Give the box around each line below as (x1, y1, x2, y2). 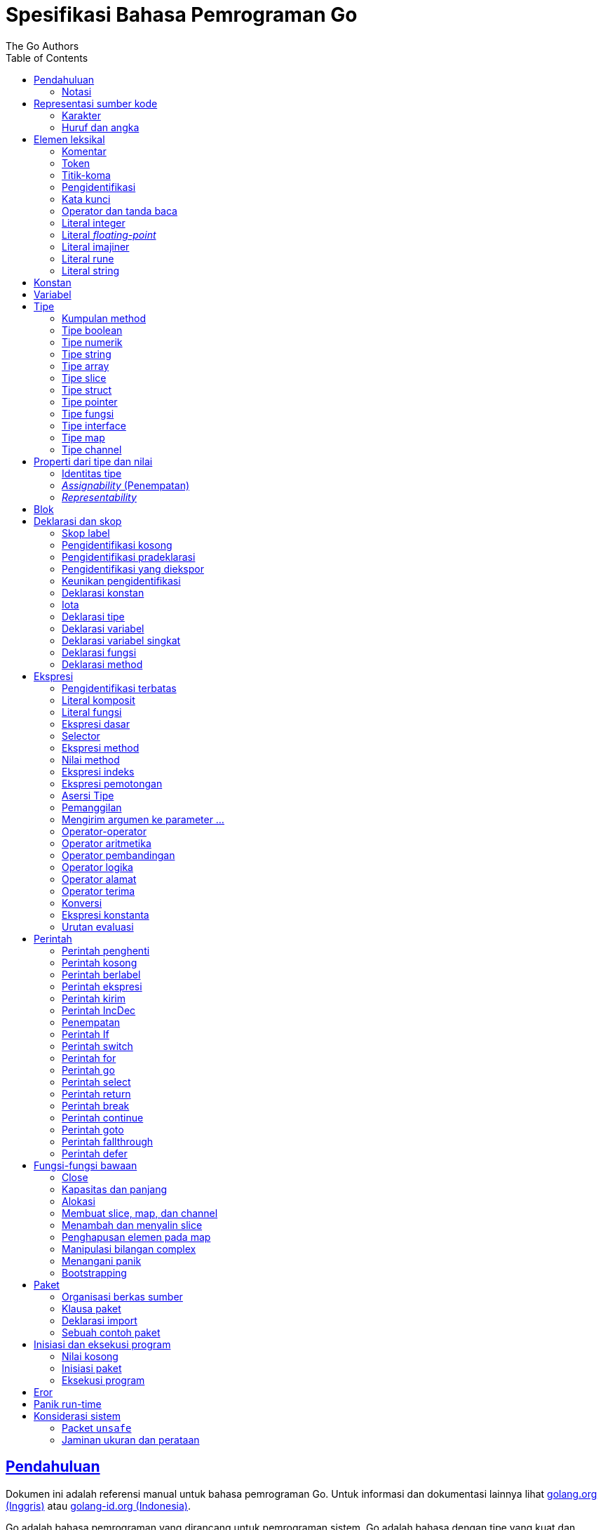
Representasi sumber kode (34, 97, 158, 109)
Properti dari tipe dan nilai (34, 455, 153, 467)
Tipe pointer (62, 395, 118, 408)
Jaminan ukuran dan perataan (62, 1433, 200, 1446)
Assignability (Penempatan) (62, 479, 190, 491)
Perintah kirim (62, 992, 126, 1004)
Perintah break (62, 1099, 130, 1112)
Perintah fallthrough (62, 1135, 154, 1147)
